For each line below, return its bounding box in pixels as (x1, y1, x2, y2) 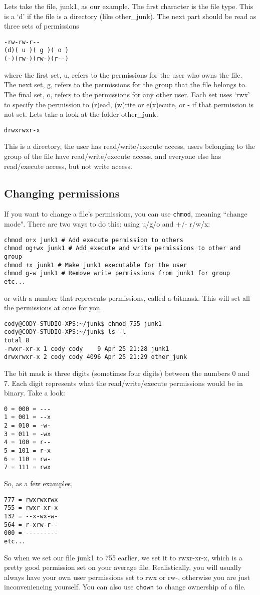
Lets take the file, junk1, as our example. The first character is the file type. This (4, 1, 253, 11)
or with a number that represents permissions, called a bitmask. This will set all (4, 292, 250, 303)
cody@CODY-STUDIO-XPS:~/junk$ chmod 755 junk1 (4, 320, 162, 327)
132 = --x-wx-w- (4, 512, 58, 520)
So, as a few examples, (4, 478, 73, 489)
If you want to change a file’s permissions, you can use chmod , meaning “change (4, 209, 247, 219)
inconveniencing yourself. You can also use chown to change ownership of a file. (4, 581, 246, 592)
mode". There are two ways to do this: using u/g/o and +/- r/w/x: (4, 219, 210, 229)
